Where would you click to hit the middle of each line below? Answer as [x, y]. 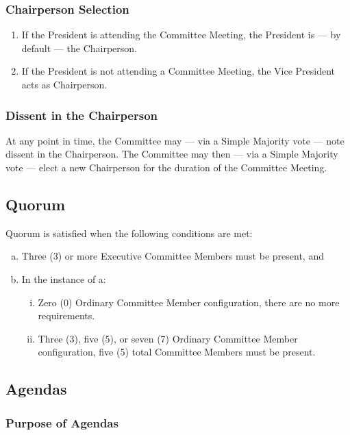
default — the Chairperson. [79, 48]
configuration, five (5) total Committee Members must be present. [177, 352]
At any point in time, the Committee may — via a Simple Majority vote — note [175, 140]
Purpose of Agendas [62, 422]
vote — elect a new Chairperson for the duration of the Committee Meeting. [166, 167]
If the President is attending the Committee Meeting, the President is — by [181, 35]
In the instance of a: [64, 278]
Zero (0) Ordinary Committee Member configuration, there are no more [189, 302]
